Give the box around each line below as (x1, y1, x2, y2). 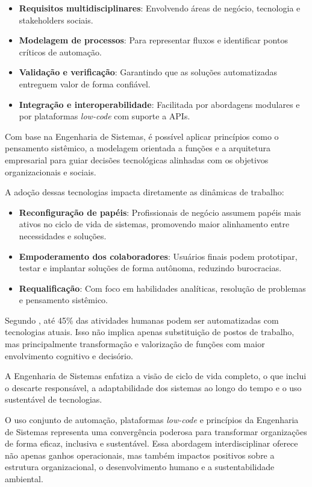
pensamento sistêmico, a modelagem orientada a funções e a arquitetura (5, 142, 270, 154)
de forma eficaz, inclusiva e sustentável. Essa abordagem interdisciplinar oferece (5, 437, 298, 450)
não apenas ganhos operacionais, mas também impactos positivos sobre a (5, 448, 275, 461)
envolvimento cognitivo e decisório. (5, 349, 133, 362)
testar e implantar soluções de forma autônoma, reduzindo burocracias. (19, 262, 282, 274)
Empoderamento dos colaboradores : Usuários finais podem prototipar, (19, 250, 298, 262)
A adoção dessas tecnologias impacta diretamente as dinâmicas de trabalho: (5, 186, 284, 198)
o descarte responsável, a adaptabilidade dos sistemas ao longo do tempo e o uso (5, 381, 302, 394)
